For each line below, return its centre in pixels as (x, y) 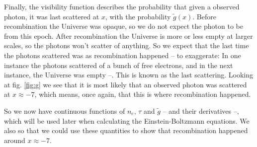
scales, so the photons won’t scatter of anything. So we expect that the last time (127, 45)
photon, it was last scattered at (52, 16)
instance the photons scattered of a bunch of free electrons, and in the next (119, 65)
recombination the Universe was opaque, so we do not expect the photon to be (124, 26)
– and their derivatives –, (201, 110)
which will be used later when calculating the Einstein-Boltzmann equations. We (127, 120)
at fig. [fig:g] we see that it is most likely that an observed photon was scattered (126, 84)
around (15, 140)
